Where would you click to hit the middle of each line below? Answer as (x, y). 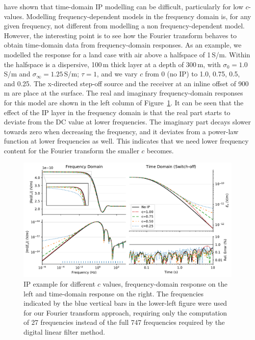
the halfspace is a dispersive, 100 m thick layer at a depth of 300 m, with (113, 64)
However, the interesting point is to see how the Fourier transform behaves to (120, 35)
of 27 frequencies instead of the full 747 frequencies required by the (124, 322)
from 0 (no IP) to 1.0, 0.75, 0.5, (192, 74)
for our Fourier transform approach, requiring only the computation (125, 312)
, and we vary (117, 74)
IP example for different (60, 284)
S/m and (17, 74)
